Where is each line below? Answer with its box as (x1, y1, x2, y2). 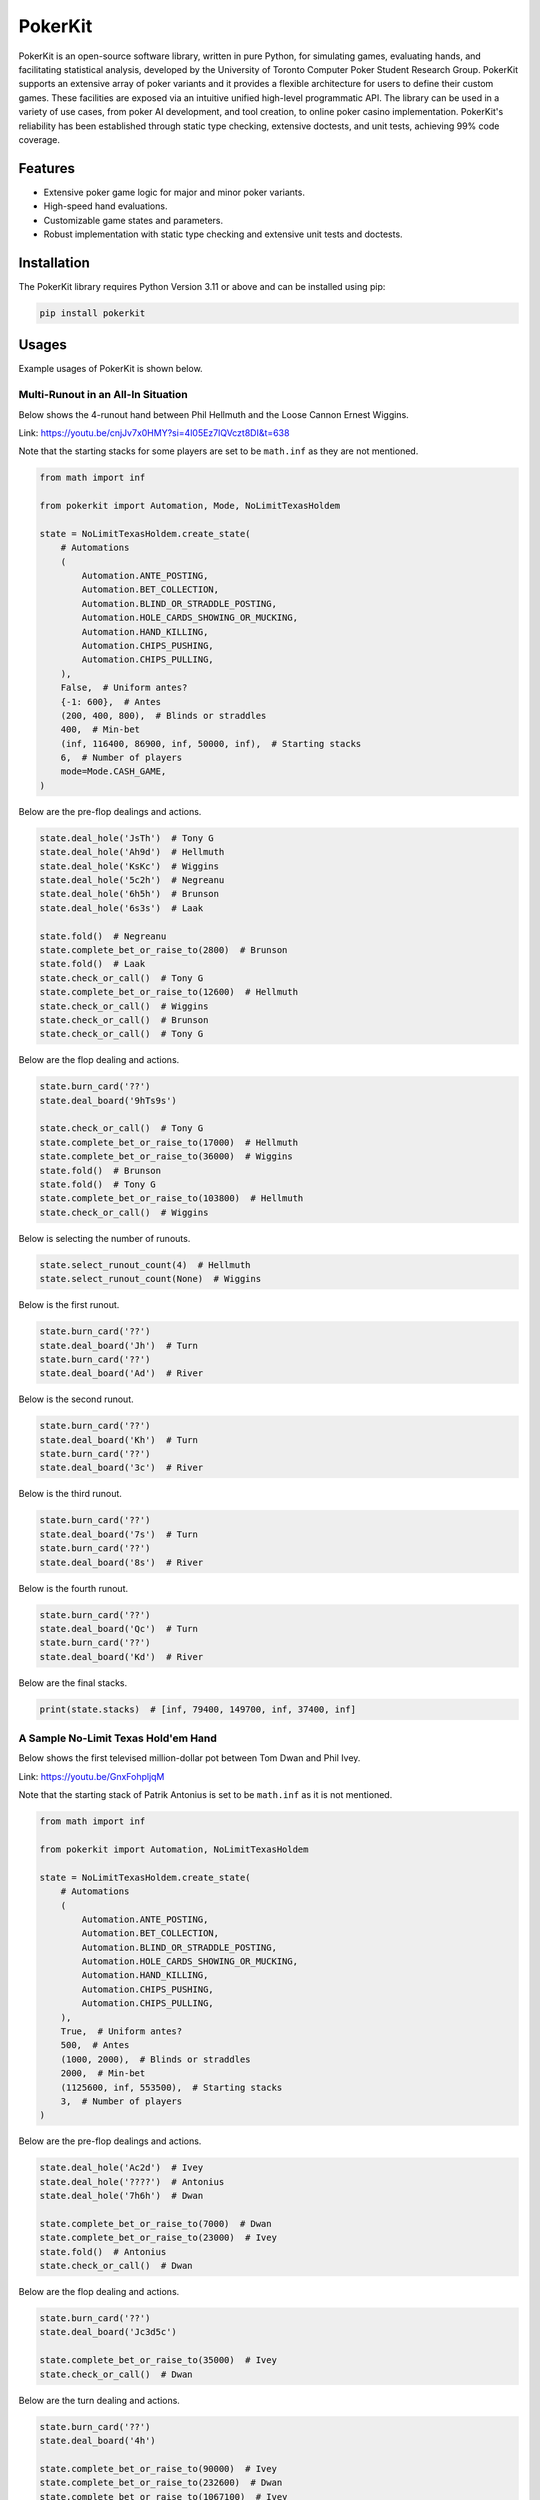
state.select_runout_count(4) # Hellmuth (39, 1259, 251, 1270)
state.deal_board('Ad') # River (39, 1368, 204, 1379)
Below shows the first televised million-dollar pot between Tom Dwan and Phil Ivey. (18, 1752, 361, 1764)
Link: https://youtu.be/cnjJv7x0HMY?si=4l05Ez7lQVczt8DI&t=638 (18, 426, 290, 439)
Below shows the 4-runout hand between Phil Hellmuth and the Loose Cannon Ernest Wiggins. (18, 408, 409, 420)
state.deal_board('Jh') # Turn (39, 1340, 199, 1351)
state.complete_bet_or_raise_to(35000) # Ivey (39, 2355, 277, 2366)
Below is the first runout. (18, 1299, 120, 1311)
